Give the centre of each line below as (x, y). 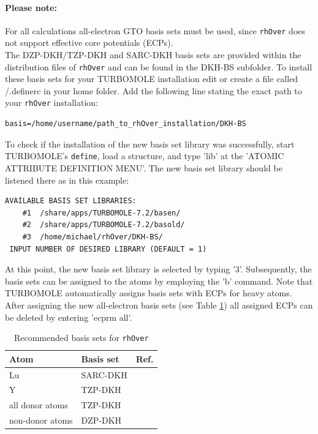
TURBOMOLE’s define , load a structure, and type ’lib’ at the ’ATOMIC (145, 156)
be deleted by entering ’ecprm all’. (69, 317)
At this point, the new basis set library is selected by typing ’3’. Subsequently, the (158, 269)
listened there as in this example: (67, 180)
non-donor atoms (41, 420)
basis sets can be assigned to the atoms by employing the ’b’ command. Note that (159, 281)
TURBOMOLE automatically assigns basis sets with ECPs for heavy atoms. (149, 293)
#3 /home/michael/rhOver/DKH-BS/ (93, 237)
